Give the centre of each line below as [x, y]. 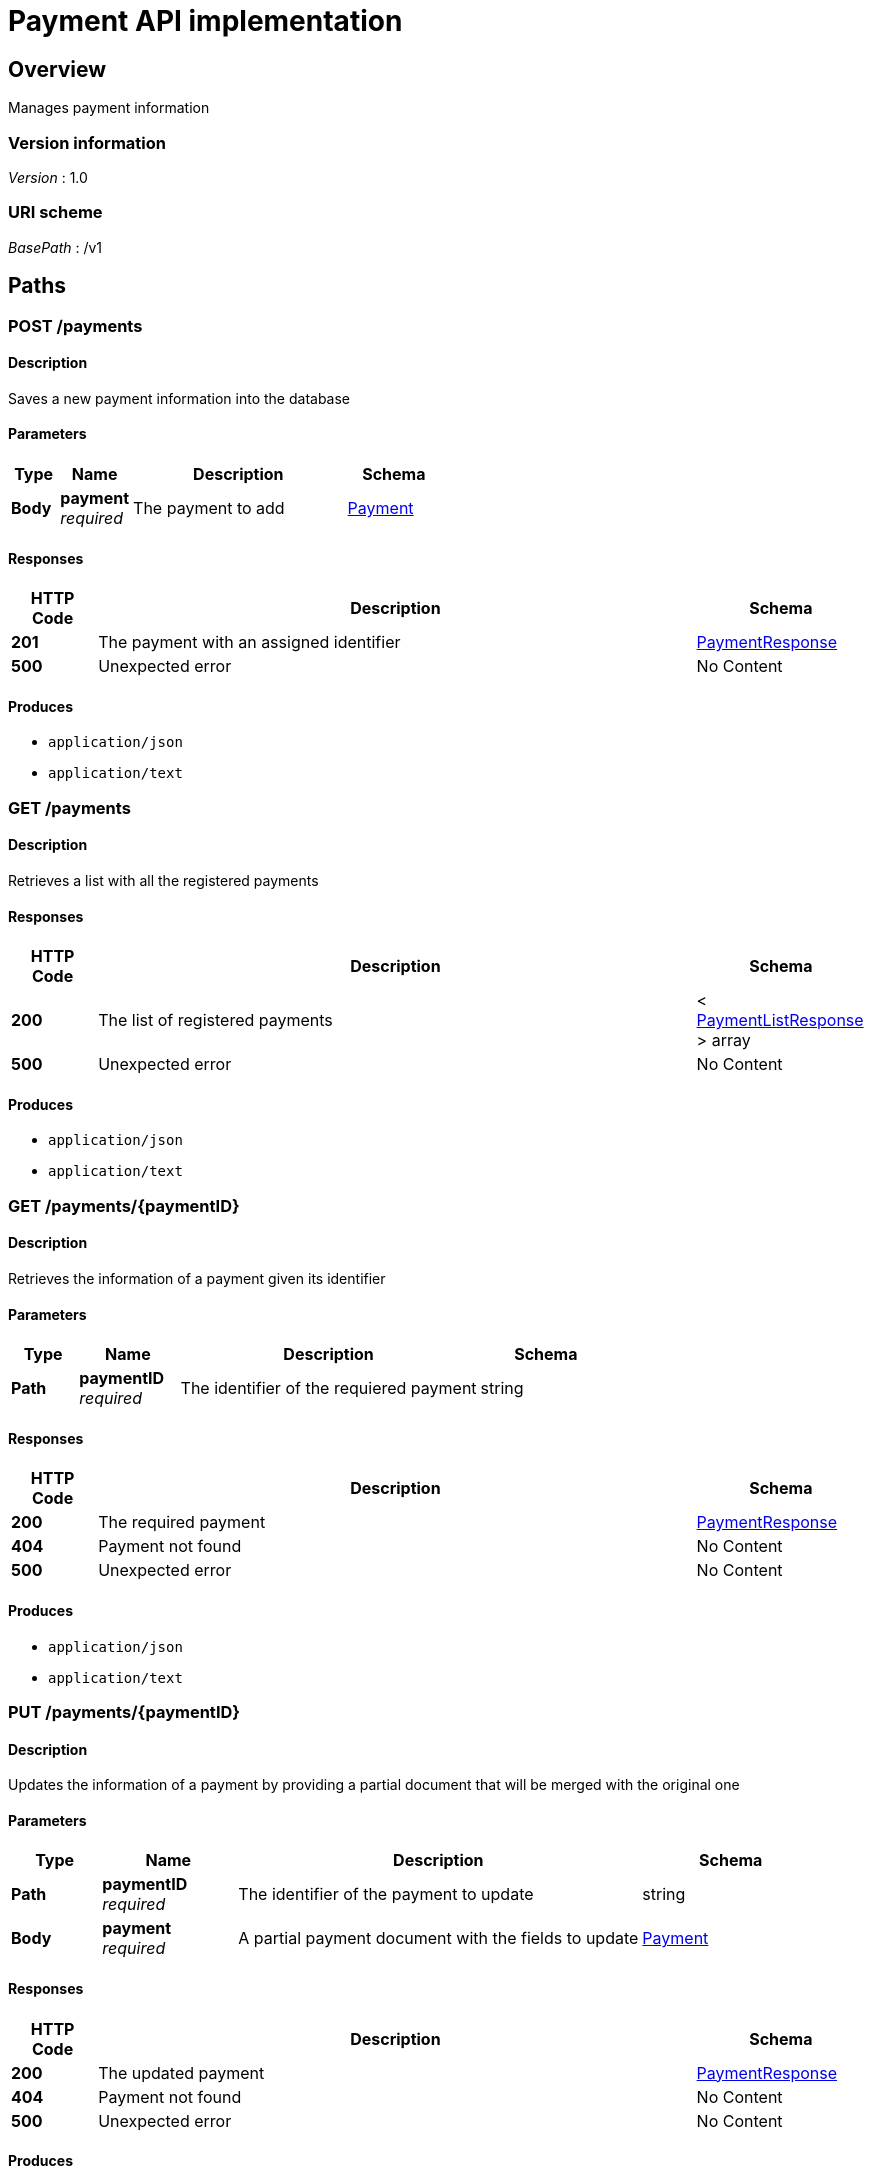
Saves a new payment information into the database [179, 398]
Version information [87, 142]
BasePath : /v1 [55, 247]
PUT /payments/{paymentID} [124, 1712]
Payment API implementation [205, 21]
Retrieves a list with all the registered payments [163, 880]
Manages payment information [109, 108]
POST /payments [75, 325]
